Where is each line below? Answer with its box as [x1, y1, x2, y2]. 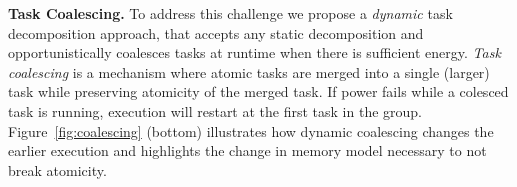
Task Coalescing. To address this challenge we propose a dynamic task [8, 3, 453, 23]
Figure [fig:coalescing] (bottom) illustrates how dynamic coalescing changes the [8, 120, 494, 141]
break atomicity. [8, 159, 107, 180]
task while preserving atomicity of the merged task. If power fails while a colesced [8, 81, 509, 102]
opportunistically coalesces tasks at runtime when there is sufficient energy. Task [8, 42, 501, 63]
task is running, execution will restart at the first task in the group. [8, 100, 422, 121]
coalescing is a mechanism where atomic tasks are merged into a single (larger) [8, 61, 490, 82]
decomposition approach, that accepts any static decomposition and [8, 22, 424, 43]
